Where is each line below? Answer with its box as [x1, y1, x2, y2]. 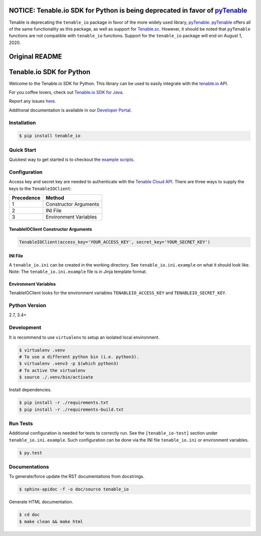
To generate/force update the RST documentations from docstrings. [9, 473, 145, 479]
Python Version [9, 302, 46, 309]
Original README [9, 52, 62, 61]
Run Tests [9, 420, 33, 426]
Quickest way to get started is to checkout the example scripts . [9, 157, 135, 162]
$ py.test [19, 450, 43, 456]
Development [9, 324, 42, 331]
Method [45, 194, 64, 201]
